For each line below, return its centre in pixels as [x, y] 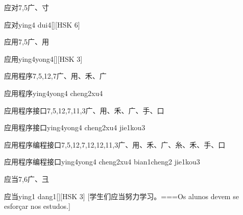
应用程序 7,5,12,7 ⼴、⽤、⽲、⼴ [55, 76]
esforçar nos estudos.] [37, 206]
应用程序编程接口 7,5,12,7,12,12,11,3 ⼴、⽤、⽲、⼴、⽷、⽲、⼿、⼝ [115, 144]
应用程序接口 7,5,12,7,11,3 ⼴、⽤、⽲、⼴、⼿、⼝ [84, 110]
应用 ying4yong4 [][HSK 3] [43, 58]
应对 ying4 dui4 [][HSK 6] [42, 24]
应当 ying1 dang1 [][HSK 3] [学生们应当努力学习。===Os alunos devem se [121, 196]
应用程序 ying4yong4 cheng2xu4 [54, 93]
